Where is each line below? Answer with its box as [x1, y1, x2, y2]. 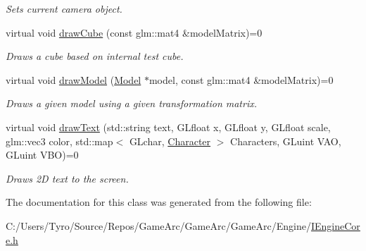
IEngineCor [310, 218, 360, 233]
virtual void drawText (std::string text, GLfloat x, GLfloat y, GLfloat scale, [6, 119, 331, 134]
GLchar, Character [129, 133, 211, 148]
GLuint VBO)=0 [6, 147, 79, 162]
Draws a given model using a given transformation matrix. [6, 96, 258, 111]
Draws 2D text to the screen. [6, 171, 129, 185]
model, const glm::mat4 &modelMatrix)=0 [149, 72, 334, 87]
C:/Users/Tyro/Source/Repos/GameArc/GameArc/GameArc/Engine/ [6, 218, 311, 233]
